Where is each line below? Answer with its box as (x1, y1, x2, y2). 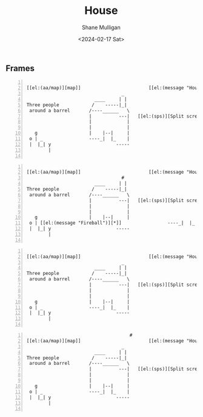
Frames (5, 63, 35, 73)
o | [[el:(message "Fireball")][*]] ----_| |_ (29, 220, 195, 226)
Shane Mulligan (82, 24, 121, 31)
